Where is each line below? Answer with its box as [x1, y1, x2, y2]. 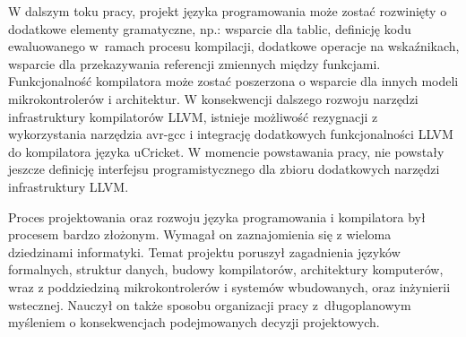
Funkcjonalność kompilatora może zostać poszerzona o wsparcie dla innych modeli [8, 72, 459, 91]
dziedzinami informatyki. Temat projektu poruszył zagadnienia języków [8, 242, 401, 261]
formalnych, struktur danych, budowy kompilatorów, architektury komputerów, [8, 260, 444, 279]
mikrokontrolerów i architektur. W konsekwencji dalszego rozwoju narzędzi [8, 89, 419, 108]
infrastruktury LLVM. [8, 177, 129, 195]
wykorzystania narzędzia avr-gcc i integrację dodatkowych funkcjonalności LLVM [8, 125, 453, 143]
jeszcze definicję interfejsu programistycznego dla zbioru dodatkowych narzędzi [8, 160, 440, 178]
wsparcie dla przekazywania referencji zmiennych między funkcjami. [8, 54, 381, 73]
